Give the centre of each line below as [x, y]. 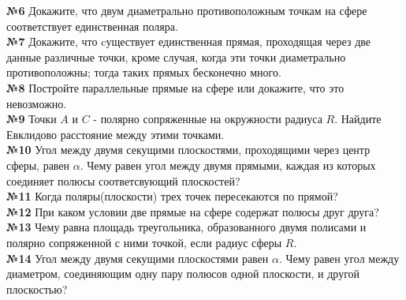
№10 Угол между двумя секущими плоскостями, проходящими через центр [188, 150]
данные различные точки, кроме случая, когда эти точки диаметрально [176, 56]
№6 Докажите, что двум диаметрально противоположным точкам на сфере [187, 10]
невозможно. [37, 103]
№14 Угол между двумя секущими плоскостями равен [138, 258]
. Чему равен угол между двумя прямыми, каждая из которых [228, 165]
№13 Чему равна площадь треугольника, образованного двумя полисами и [186, 227]
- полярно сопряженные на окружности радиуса [208, 119]
